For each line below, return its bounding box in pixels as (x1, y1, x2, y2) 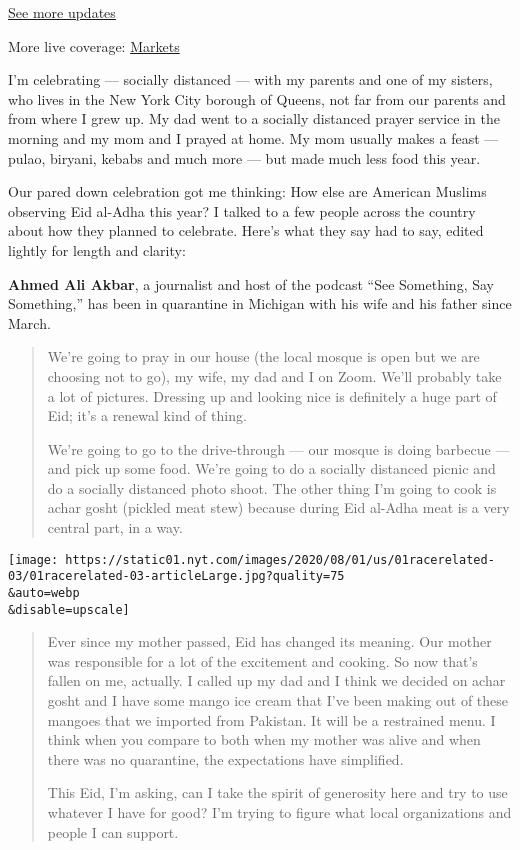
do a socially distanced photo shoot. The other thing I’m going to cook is (47, 477, 497, 498)
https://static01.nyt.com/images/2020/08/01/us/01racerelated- (65, 552, 495, 567)
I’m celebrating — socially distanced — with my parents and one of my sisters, (8, 69, 493, 90)
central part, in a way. (47, 517, 183, 538)
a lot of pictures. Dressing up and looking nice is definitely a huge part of (47, 385, 497, 406)
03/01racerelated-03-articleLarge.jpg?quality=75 (8, 569, 345, 584)
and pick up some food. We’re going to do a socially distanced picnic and (47, 458, 496, 479)
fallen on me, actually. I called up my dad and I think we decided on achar (47, 670, 506, 691)
